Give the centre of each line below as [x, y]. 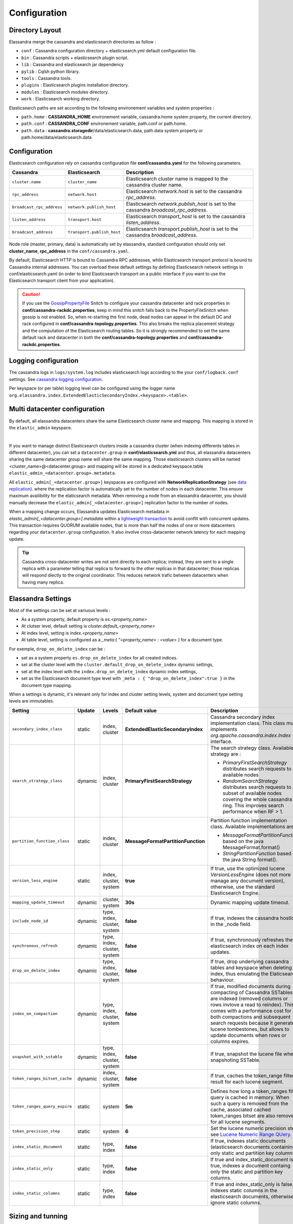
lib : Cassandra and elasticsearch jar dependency [73, 65]
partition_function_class [41, 841]
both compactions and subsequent [250, 1017]
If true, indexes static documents [248, 1141]
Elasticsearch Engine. [235, 893]
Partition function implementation [249, 820]
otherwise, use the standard [243, 887]
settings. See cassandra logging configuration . [56, 379]
